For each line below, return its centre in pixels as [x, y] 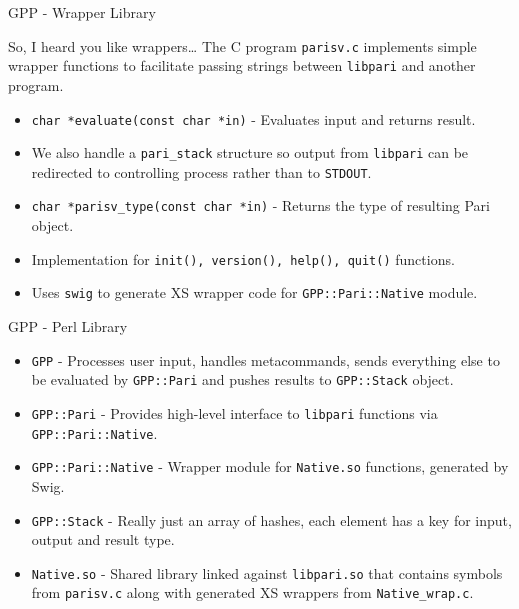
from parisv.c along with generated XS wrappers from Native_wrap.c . [252, 592]
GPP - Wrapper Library [82, 12]
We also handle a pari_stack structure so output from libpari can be [250, 152]
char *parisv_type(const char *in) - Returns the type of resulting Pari [260, 205]
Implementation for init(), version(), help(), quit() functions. [243, 258]
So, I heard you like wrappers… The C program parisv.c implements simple [242, 45]
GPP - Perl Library [68, 326]
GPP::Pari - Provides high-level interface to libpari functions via [234, 412]
